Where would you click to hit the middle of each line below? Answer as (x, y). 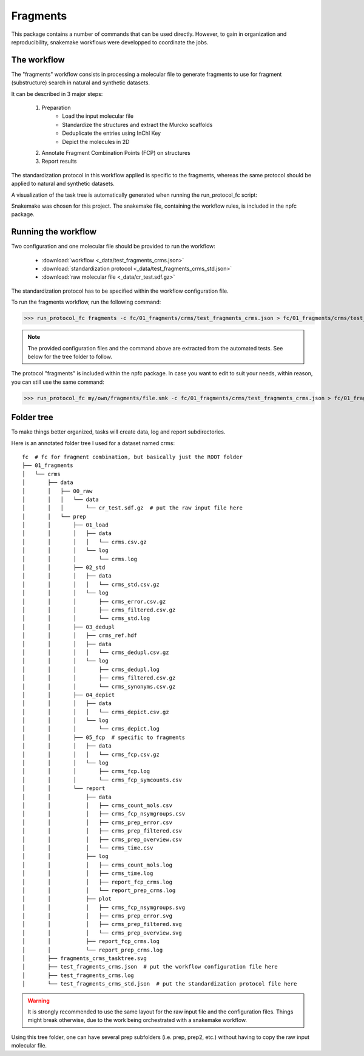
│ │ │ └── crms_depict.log (91, 729)
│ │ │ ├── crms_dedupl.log (91, 669)
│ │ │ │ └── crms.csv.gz (84, 542)
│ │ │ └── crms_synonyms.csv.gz (99, 686)
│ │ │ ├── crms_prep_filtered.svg (102, 924)
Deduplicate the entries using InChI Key (111, 133)
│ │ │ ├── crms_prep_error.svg (97, 916)
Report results (59, 162)
